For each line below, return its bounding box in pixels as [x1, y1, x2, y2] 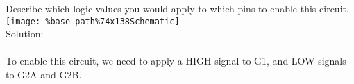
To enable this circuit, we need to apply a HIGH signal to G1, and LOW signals [6, 53, 346, 68]
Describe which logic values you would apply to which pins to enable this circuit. [6, 1, 349, 15]
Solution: [6, 26, 44, 41]
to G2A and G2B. [6, 67, 82, 82]
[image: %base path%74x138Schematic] [6, 16, 180, 26]
